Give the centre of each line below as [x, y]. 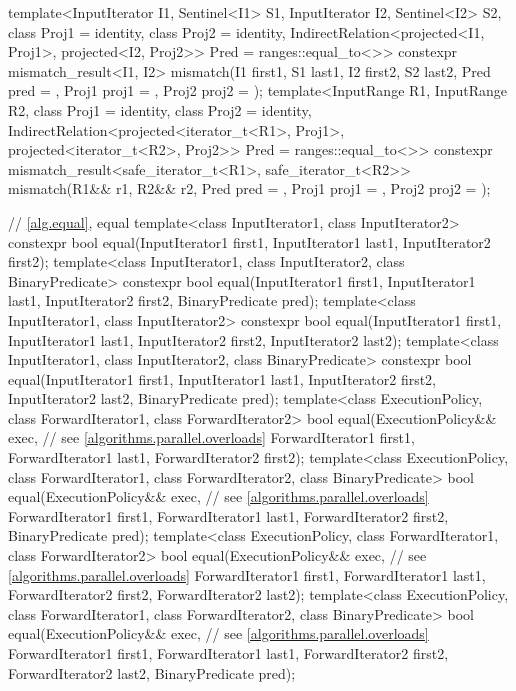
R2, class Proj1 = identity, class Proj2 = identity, [160, 109]
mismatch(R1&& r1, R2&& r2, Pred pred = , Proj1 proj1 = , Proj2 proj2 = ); [249, 188]
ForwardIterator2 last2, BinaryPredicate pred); [152, 672]
